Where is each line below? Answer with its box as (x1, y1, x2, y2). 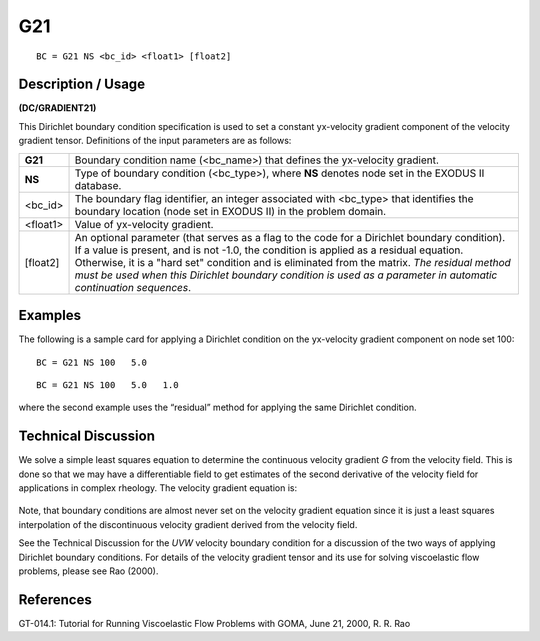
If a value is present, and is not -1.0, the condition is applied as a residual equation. (74, 243, 464, 257)
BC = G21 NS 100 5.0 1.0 (36, 379, 179, 390)
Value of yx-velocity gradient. (74, 217, 214, 231)
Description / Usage (18, 76, 145, 93)
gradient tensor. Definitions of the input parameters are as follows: (18, 135, 292, 147)
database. (74, 178, 122, 192)
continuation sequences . (74, 280, 192, 294)
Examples (18, 307, 82, 324)
